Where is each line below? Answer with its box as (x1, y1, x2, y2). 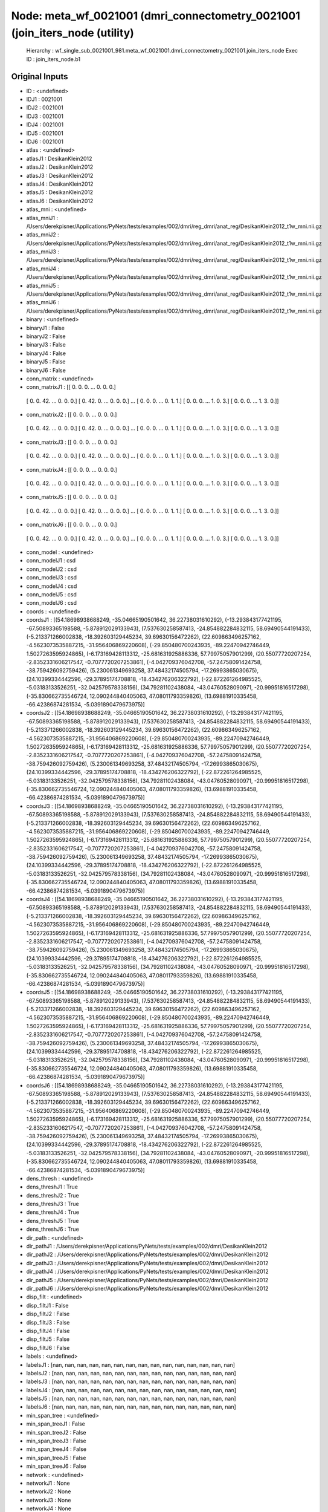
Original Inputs (11, 71, 68, 82)
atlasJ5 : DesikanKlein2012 (26, 189, 94, 196)
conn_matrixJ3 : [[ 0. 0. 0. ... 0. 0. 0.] (26, 438, 117, 446)
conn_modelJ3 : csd (26, 574, 77, 581)
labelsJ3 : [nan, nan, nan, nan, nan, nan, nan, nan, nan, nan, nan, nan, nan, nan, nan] (26, 1378, 237, 1385)
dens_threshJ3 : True (26, 1201, 80, 1208)
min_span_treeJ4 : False (26, 1445, 87, 1453)
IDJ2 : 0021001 (26, 104, 63, 111)
